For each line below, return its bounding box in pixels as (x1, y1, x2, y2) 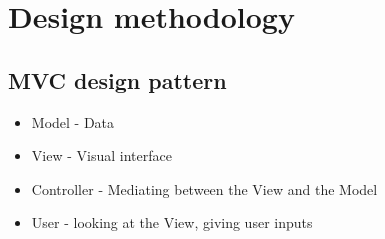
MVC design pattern (8, 64, 227, 95)
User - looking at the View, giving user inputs (31, 212, 313, 233)
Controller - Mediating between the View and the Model (31, 178, 378, 199)
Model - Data (31, 111, 115, 132)
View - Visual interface (31, 145, 172, 166)
